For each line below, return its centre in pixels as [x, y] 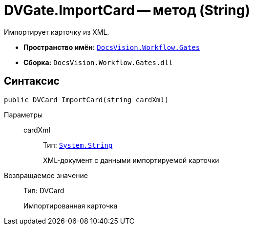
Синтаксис [32, 81]
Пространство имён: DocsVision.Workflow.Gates [112, 47]
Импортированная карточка [71, 206]
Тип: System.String [78, 145]
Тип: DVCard [44, 190]
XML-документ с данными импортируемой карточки [131, 160]
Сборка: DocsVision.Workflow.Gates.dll [98, 62]
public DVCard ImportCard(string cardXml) [86, 100]
